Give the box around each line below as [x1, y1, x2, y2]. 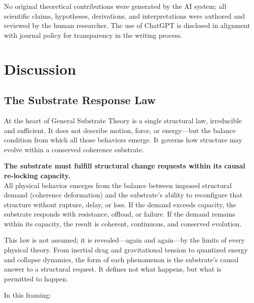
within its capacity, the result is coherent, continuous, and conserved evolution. [4, 218, 242, 228]
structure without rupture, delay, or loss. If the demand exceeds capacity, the [4, 199, 236, 209]
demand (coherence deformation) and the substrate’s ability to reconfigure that [4, 190, 243, 200]
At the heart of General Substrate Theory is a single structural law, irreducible [4, 115, 242, 125]
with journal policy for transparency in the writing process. [4, 29, 182, 40]
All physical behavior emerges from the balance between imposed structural [4, 180, 232, 190]
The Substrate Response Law [4, 92, 156, 108]
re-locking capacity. [4, 170, 71, 180]
